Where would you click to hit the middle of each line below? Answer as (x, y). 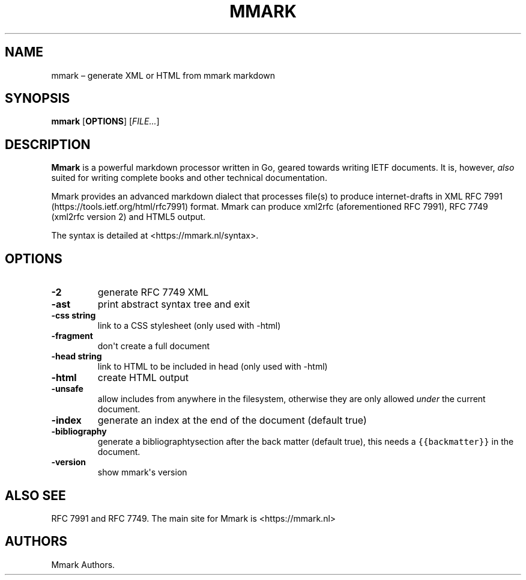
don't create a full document (153, 346)
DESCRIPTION (48, 144)
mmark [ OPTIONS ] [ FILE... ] (105, 121)
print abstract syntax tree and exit (174, 304)
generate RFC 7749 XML (153, 292)
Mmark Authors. (83, 564)
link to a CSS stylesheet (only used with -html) (189, 326)
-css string (74, 316)
